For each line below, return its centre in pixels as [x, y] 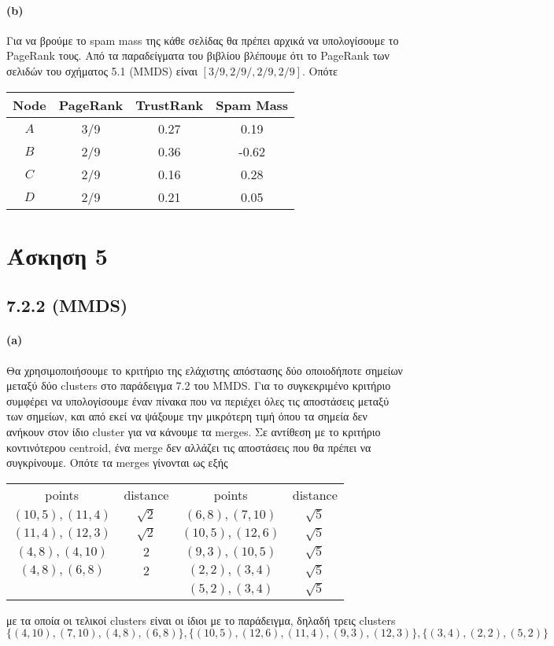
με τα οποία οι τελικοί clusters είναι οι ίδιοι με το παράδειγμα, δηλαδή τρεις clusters [201, 620]
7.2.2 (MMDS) [67, 305]
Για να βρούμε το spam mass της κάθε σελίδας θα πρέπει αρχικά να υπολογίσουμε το [203, 40]
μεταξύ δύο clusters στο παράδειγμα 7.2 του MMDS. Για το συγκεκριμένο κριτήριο [199, 385]
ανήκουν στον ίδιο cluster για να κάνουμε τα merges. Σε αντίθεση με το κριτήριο [194, 431]
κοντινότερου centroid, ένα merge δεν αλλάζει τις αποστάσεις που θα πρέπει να [189, 447]
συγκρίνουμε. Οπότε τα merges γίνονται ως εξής [117, 462]
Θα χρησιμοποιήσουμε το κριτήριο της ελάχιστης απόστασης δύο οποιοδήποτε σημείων [205, 370]
